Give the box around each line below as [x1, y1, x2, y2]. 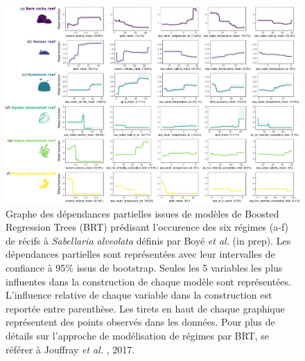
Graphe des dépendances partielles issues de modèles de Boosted [6, 206, 279, 220]
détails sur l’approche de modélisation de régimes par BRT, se [6, 328, 270, 342]
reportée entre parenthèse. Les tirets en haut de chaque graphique [6, 301, 285, 315]
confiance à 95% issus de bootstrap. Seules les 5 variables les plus [6, 260, 283, 274]
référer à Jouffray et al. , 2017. [6, 342, 135, 356]
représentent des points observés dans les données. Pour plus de [6, 315, 275, 329]
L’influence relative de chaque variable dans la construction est [6, 288, 272, 302]
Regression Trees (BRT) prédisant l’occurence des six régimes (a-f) [6, 220, 289, 234]
